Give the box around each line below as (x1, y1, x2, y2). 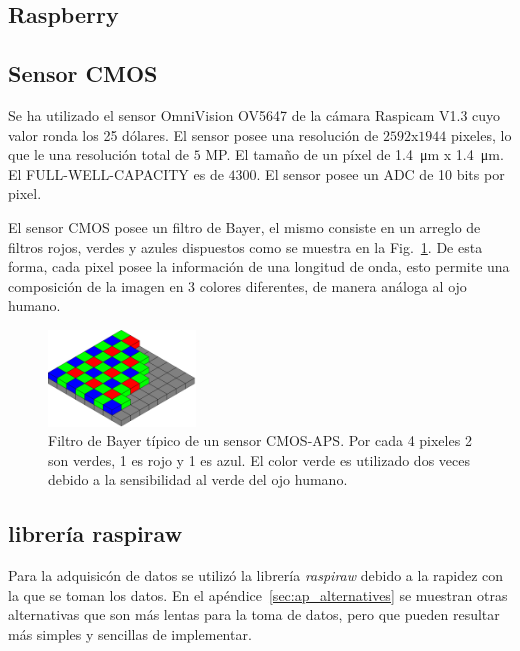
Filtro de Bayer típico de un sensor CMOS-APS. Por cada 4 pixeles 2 (48, 430, 472, 451)
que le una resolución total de (8, 144, 189, 165)
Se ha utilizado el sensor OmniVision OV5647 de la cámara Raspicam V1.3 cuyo (8, 104, 501, 125)
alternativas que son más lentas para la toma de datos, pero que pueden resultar (8, 604, 500, 625)
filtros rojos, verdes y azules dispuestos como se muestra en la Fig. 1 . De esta (8, 236, 483, 257)
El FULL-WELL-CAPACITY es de (8, 163, 224, 184)
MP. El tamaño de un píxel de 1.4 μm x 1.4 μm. (205, 144, 504, 165)
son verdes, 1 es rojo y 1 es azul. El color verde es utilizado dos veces (48, 449, 470, 470)
